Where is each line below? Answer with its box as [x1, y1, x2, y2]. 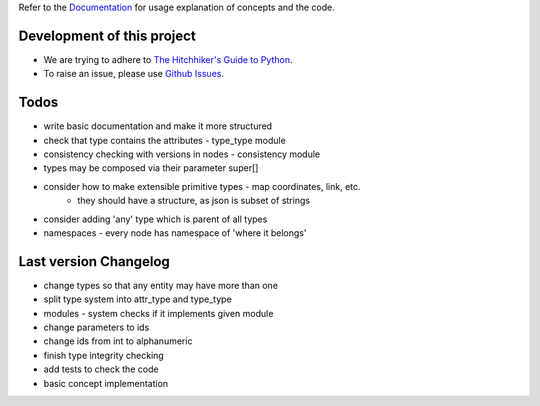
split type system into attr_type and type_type [43, 293, 232, 305]
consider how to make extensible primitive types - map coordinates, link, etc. [43, 180, 361, 192]
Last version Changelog [18, 253, 170, 270]
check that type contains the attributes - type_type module [43, 134, 287, 146]
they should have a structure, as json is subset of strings [77, 195, 310, 207]
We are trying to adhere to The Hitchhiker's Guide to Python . [43, 53, 293, 65]
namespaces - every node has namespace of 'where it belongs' [43, 226, 307, 239]
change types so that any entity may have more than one [43, 279, 279, 291]
